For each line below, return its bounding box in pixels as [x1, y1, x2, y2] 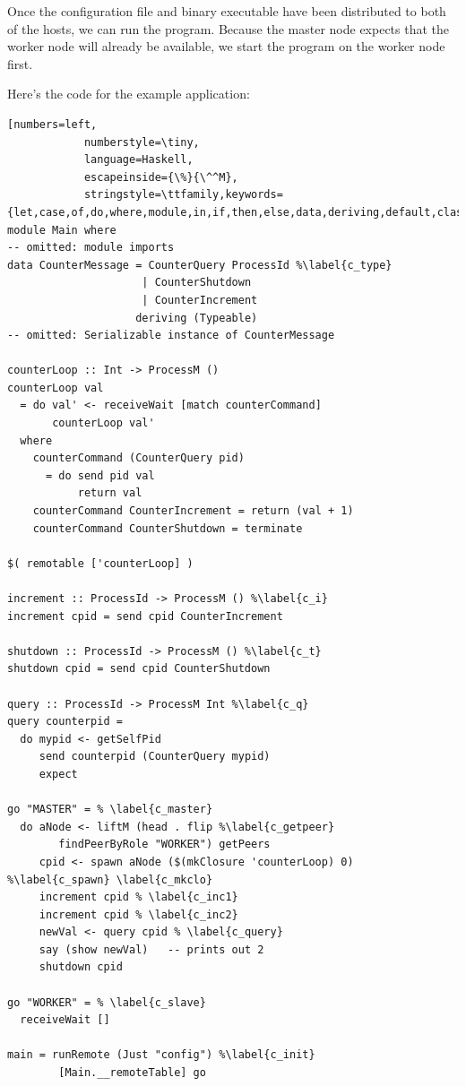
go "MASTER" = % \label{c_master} [7, 803, 213, 816]
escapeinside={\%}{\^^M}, [83, 170, 238, 184]
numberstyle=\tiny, [83, 135, 200, 149]
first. [7, 54, 33, 73]
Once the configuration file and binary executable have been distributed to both [7, 2, 446, 20]
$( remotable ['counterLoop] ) [7, 556, 194, 570]
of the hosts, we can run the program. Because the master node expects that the [7, 19, 450, 38]
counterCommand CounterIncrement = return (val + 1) [32, 504, 354, 518]
